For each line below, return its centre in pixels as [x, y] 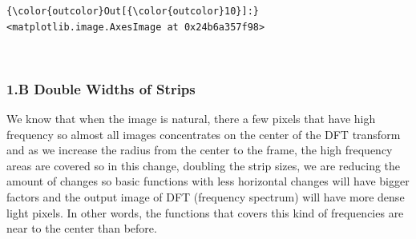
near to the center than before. [82, 228]
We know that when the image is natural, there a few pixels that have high [191, 118]
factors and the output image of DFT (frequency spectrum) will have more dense [206, 196]
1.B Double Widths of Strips [101, 88]
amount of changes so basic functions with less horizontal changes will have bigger [208, 181]
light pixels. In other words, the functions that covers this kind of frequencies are [205, 212]
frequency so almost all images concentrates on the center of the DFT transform [204, 134]
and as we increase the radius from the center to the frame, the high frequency [200, 150]
